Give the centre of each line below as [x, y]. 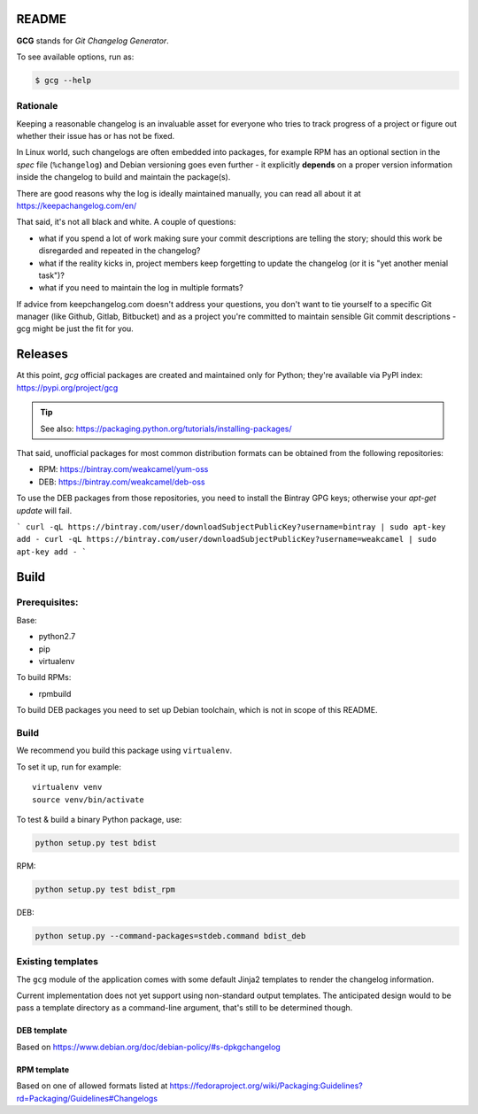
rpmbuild [55, 693]
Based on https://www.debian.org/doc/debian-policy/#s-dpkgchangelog [148, 1047]
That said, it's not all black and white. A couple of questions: [126, 222]
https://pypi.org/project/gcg [67, 387]
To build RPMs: [44, 677]
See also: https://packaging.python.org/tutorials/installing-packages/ [166, 429]
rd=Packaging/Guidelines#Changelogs [87, 1098]
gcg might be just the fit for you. [75, 329]
